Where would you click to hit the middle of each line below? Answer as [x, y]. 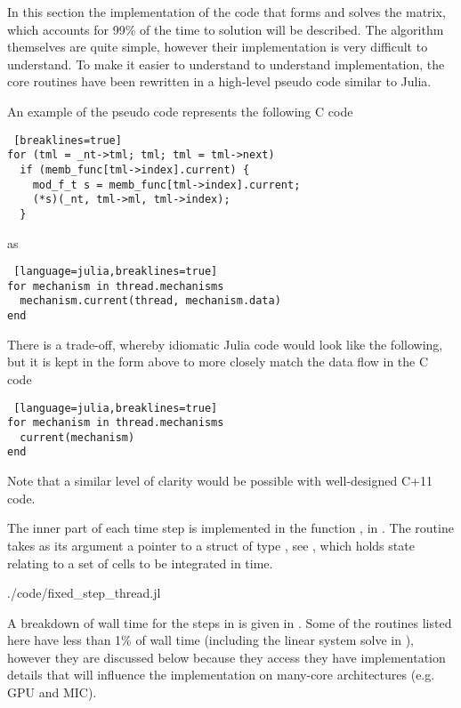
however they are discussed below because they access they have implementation [226, 657]
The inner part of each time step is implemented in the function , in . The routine [230, 528]
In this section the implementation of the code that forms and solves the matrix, [226, 12]
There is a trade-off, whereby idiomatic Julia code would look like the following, [225, 344]
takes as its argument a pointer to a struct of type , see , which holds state [211, 545]
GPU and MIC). [52, 692]
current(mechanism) [77, 437]
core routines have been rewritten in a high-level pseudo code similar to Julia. [219, 81]
